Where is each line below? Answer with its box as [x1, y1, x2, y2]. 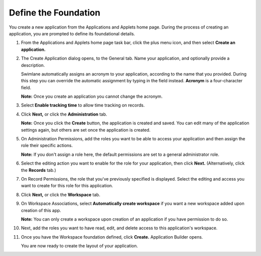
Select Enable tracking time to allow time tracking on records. [21, 102, 145, 108]
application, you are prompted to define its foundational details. [9, 30, 135, 36]
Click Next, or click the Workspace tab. [21, 192, 101, 197]
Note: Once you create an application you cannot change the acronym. [21, 93, 163, 99]
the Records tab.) [21, 167, 57, 173]
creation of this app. [21, 207, 61, 213]
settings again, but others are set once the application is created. [21, 127, 151, 133]
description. [21, 62, 45, 68]
